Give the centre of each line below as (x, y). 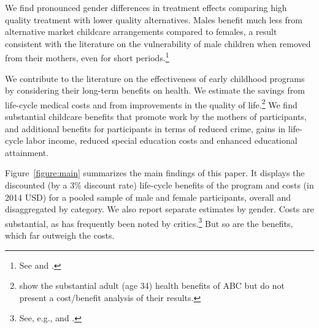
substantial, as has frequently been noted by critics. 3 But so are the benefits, (149, 222)
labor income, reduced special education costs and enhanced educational (162, 140)
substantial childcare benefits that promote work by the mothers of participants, (156, 117)
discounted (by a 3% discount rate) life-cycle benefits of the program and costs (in (159, 185)
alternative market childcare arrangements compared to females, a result (141, 32)
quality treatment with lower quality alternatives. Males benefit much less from (154, 19)
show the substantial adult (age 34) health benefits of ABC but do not (152, 285)
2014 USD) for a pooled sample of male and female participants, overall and (148, 197)
